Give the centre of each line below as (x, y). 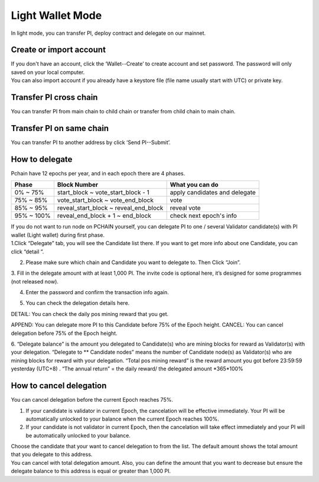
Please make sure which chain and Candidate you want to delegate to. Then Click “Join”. (133, 262)
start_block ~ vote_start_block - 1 (103, 193)
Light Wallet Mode (56, 15)
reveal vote (185, 208)
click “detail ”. (27, 252)
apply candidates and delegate (213, 193)
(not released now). (35, 281)
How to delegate (42, 159)
